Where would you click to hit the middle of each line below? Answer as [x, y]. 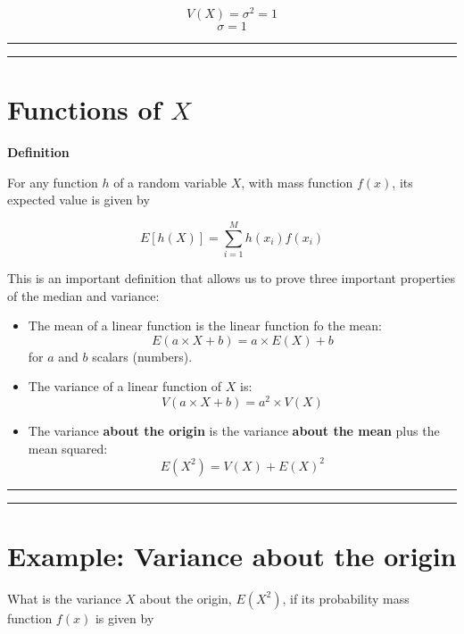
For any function [53, 182]
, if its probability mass [346, 598]
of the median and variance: [83, 295]
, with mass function [297, 182]
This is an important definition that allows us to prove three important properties [231, 278]
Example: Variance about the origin [232, 556]
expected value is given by [79, 200]
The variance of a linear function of [125, 386]
